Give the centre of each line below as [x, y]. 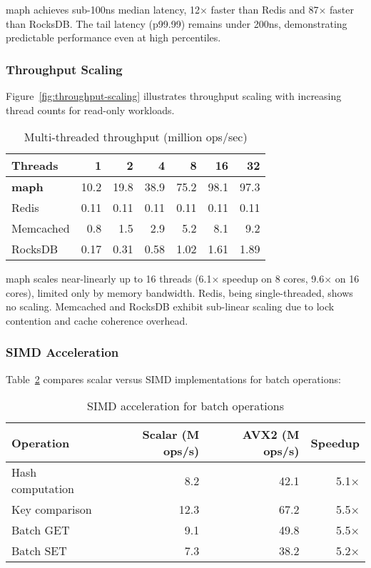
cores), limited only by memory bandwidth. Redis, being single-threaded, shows [179, 292]
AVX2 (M [271, 435]
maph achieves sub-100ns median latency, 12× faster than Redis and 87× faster [180, 9]
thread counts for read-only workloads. [90, 110]
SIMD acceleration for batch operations [185, 406]
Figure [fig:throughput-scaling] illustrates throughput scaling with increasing [174, 96]
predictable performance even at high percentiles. [113, 37]
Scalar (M [171, 435]
